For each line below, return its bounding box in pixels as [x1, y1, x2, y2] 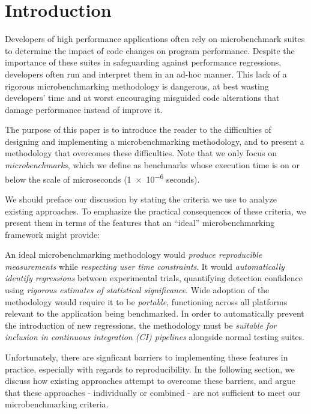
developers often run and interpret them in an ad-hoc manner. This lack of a [5, 67, 287, 80]
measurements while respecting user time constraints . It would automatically [5, 260, 285, 272]
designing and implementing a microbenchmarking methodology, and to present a [5, 135, 304, 147]
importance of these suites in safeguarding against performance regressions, [5, 56, 282, 68]
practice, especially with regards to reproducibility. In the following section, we [5, 362, 295, 375]
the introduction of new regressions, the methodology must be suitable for [5, 318, 277, 331]
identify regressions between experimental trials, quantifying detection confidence [5, 272, 303, 284]
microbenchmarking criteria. [5, 398, 109, 410]
